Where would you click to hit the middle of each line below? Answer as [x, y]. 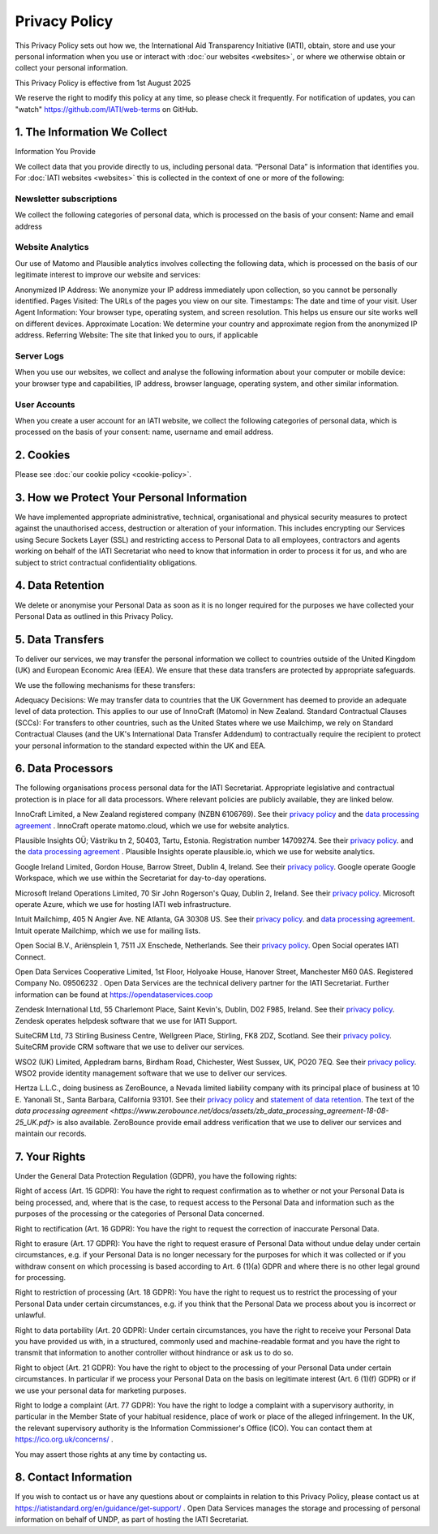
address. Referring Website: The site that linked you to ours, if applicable [137, 335]
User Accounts [45, 404]
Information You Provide [56, 152]
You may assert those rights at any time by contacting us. [111, 1454]
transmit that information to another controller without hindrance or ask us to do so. [154, 1353]
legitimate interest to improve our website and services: [108, 275]
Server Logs [39, 355]
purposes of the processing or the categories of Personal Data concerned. [140, 1214]
